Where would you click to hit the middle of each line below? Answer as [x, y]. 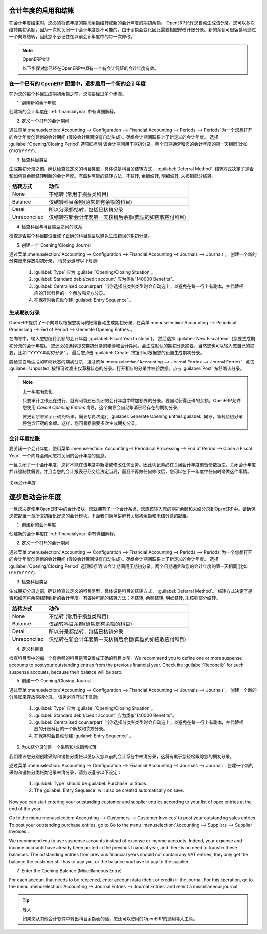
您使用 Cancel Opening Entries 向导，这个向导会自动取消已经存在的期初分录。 [102, 407]
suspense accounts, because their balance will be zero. [66, 672]
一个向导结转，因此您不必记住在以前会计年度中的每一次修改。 [72, 37]
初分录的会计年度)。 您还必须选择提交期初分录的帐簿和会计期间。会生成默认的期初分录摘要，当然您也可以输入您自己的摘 [132, 345]
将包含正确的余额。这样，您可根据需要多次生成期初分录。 [81, 423]
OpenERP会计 [37, 59]
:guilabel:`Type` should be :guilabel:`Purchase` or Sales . [91, 783]
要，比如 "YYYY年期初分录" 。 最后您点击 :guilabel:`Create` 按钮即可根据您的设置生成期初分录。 [107, 353]
